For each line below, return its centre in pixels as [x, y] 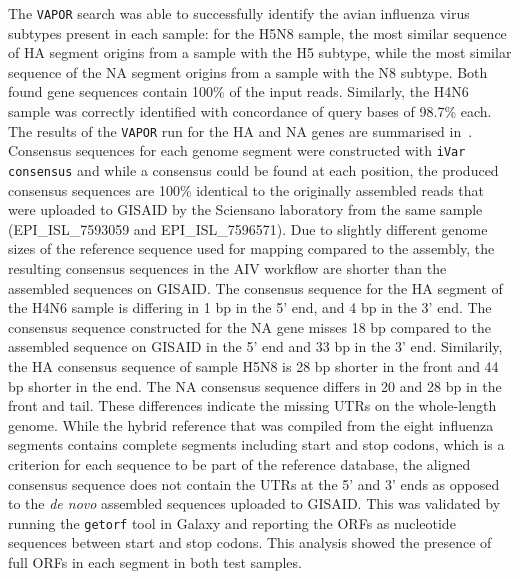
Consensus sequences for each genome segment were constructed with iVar [237, 150]
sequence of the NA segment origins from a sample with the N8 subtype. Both [248, 71]
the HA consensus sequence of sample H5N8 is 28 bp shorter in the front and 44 [253, 365]
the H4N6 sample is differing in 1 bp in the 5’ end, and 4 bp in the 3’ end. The [250, 307]
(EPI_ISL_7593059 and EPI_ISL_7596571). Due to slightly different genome [248, 228]
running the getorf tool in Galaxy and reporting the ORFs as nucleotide [232, 522]
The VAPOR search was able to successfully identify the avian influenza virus [239, 13]
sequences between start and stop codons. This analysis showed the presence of [250, 542]
